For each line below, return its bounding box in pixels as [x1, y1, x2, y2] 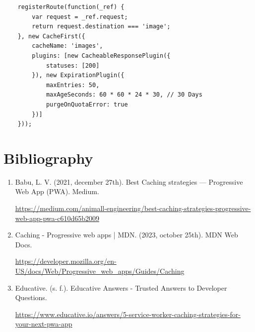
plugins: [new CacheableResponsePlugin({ [32, 52, 171, 59]
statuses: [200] [46, 62, 100, 69]
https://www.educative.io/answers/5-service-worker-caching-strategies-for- [15, 309, 241, 319]
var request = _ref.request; [32, 13, 128, 20]
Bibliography [3, 147, 93, 168]
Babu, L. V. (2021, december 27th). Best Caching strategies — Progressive [15, 176, 243, 187]
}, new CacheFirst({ [17, 32, 85, 40]
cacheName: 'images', [32, 42, 103, 50]
